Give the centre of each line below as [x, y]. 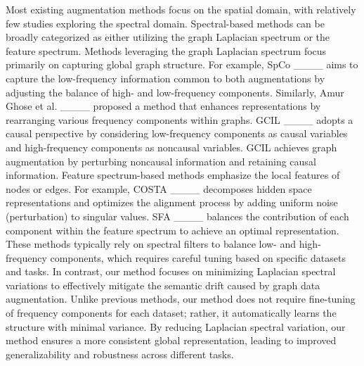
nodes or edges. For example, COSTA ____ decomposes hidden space [159, 188]
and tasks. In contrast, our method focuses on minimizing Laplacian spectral [171, 271]
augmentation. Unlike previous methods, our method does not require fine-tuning [181, 299]
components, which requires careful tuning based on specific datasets [198, 257]
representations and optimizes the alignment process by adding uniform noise [172, 202]
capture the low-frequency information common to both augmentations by [165, 78]
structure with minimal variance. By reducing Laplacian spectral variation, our [176, 326]
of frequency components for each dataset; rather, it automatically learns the [171, 313]
